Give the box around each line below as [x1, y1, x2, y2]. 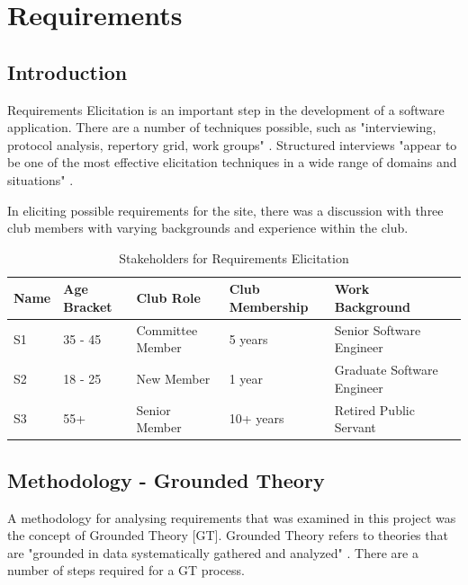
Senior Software [334, 320, 421, 339]
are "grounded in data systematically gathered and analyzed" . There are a [7, 543, 418, 562]
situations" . [7, 170, 74, 189]
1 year [229, 369, 264, 387]
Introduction [7, 58, 128, 85]
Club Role [136, 288, 201, 307]
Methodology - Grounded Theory [7, 465, 325, 493]
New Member [136, 369, 211, 387]
